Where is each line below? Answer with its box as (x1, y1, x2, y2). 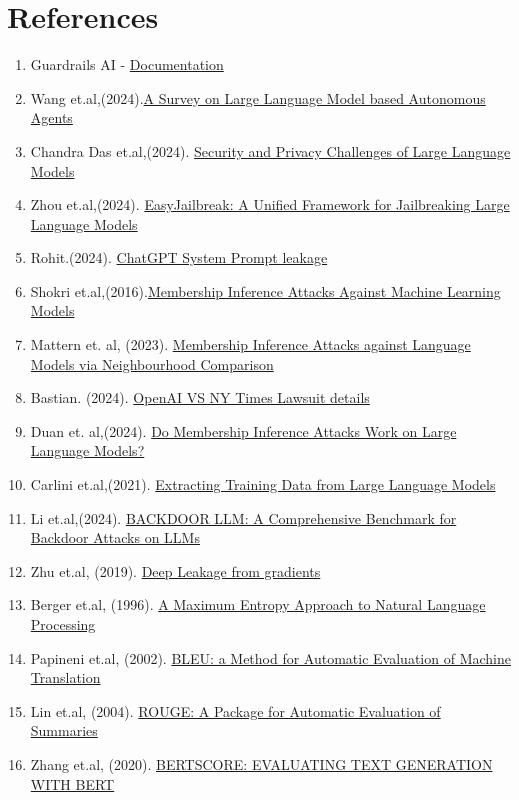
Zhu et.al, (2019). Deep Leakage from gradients (30, 560, 321, 581)
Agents (30, 107, 73, 128)
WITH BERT (30, 773, 115, 794)
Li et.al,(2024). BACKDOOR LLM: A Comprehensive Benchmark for (30, 507, 457, 528)
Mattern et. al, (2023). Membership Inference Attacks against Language (30, 334, 471, 355)
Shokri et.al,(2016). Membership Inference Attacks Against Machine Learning (30, 280, 501, 301)
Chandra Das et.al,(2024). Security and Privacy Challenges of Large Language (30, 140, 511, 161)
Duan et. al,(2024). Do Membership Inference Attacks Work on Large (30, 420, 457, 441)
